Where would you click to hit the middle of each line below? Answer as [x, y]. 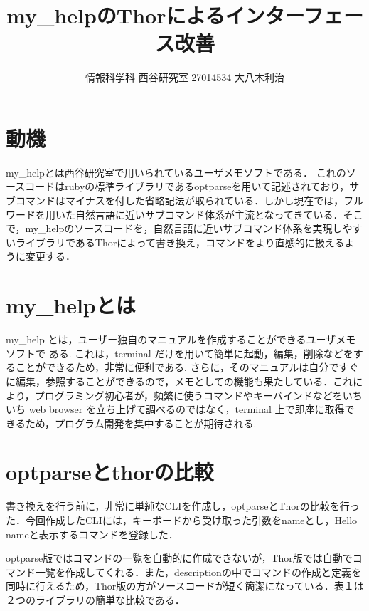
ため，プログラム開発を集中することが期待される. [141, 423]
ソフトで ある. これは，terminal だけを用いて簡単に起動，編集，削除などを [180, 353]
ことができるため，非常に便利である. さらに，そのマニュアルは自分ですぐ [187, 367]
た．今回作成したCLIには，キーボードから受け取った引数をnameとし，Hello [182, 520]
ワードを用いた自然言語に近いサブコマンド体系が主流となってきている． [175, 214]
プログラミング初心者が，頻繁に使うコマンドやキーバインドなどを [188, 395]
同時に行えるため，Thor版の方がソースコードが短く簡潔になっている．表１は [185, 586]
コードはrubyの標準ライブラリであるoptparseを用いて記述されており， [187, 186]
